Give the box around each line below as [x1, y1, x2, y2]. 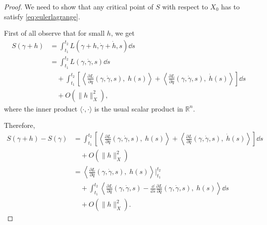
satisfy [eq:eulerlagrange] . [4, 11, 80, 21]
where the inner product [4, 103, 78, 113]
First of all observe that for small [4, 28, 105, 38]
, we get [110, 28, 135, 38]
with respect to [162, 1, 208, 11]
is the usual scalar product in [94, 103, 183, 113]
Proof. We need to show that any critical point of [4, 1, 154, 11]
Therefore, [4, 120, 35, 130]
